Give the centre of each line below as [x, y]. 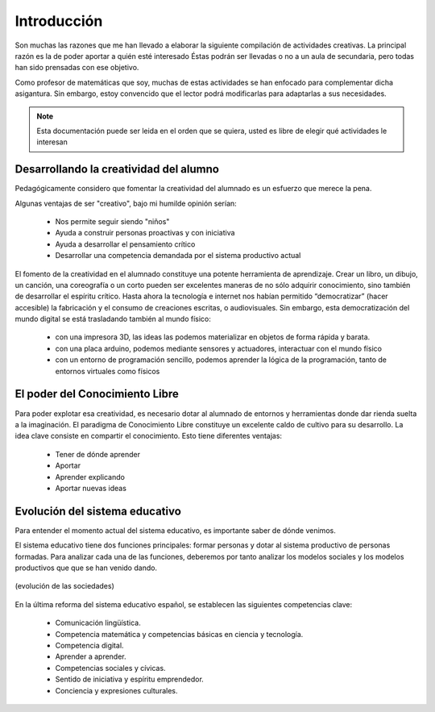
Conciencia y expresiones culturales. [116, 690]
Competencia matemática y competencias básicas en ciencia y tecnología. [179, 634]
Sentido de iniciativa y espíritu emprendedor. [130, 679]
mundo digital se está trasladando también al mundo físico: [113, 319]
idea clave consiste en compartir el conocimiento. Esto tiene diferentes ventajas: [148, 436]
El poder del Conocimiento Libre [97, 394]
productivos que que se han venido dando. [86, 568]
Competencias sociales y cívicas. [110, 668]
